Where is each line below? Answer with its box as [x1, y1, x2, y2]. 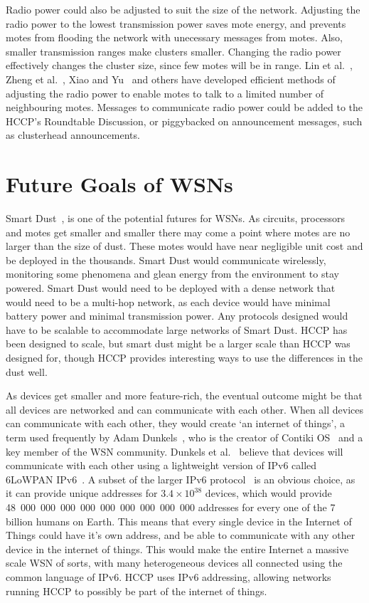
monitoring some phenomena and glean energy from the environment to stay [6, 266, 339, 281]
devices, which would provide [205, 486, 332, 500]
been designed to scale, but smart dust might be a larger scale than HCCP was [6, 336, 351, 351]
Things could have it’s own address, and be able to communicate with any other [6, 528, 355, 542]
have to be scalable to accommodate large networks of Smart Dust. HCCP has [6, 322, 348, 337]
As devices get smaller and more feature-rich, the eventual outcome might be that [6, 388, 363, 403]
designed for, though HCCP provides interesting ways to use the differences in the [6, 350, 363, 365]
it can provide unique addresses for [6, 486, 158, 500]
